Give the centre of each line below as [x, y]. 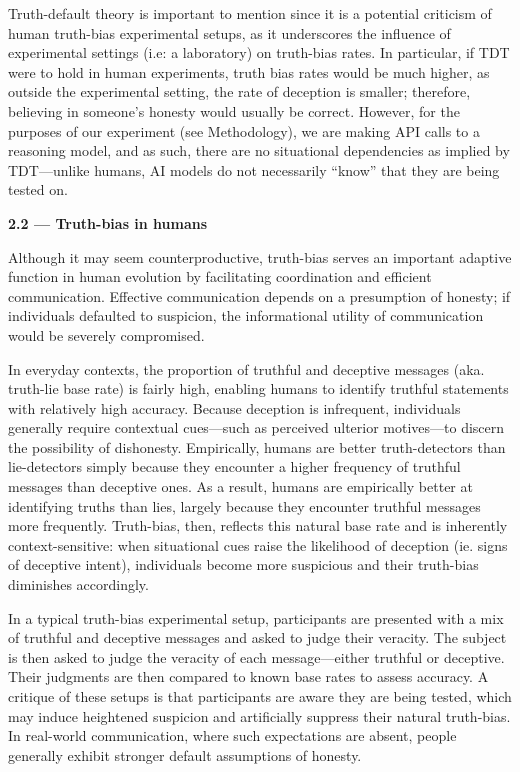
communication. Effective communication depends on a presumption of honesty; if [259, 295]
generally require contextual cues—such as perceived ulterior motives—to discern [256, 427]
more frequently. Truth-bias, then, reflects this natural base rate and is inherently [258, 525]
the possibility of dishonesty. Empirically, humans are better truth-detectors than [257, 446]
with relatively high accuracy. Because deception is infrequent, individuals [234, 407]
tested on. [38, 189]
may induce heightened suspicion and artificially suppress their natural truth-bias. [259, 715]
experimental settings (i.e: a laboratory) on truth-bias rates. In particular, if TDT [259, 52]
